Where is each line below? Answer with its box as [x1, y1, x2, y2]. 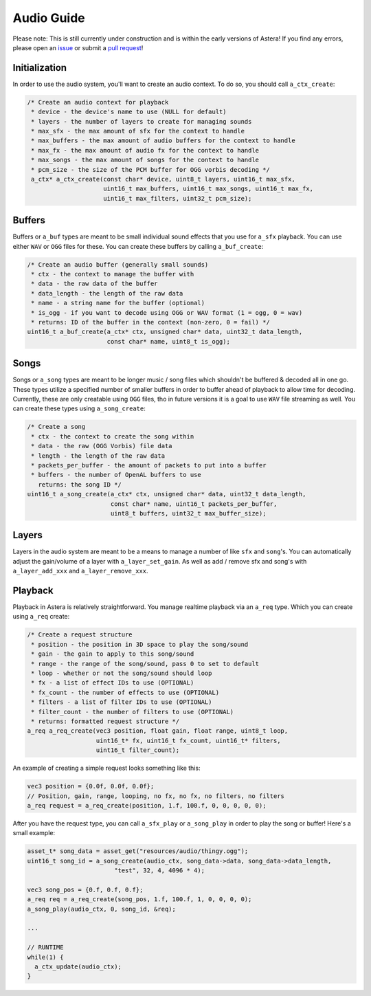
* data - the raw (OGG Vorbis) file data [31, 442, 172, 450]
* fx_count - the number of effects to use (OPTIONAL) [31, 688, 220, 696]
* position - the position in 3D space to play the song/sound [31, 640, 249, 648]
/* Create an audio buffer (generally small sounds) [27, 261, 209, 268]
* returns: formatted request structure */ [31, 717, 180, 725]
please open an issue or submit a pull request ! [12, 43, 144, 52]
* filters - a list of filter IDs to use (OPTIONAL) [31, 698, 212, 706]
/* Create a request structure [27, 631, 133, 639]
